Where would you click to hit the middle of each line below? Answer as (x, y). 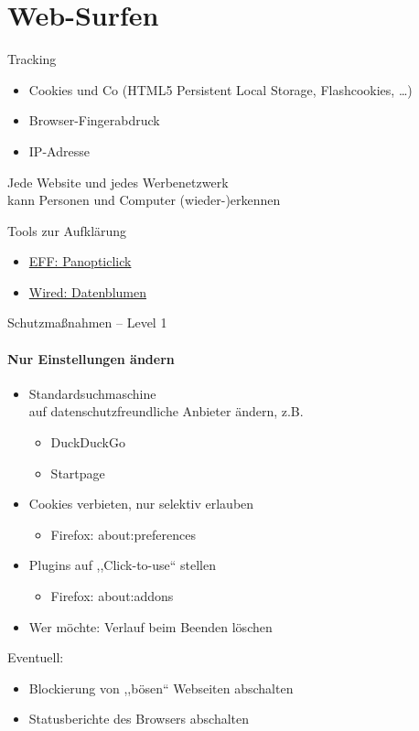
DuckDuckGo (88, 442)
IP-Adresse (59, 150)
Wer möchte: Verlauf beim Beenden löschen (150, 626)
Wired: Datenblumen (87, 291)
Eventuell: (36, 657)
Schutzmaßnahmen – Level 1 (87, 322)
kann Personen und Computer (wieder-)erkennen (144, 200)
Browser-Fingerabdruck (94, 120)
